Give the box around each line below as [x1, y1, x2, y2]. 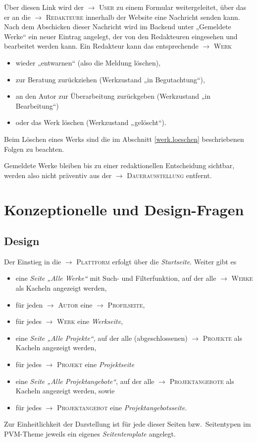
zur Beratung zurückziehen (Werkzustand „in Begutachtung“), [15, 74, 205, 84]
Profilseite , [107, 299, 145, 310]
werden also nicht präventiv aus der [4, 170, 112, 180]
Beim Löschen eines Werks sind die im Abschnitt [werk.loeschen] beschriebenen [4, 133, 244, 144]
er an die [4, 11, 31, 22]
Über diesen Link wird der [4, 2, 84, 12]
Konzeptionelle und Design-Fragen [4, 199, 244, 219]
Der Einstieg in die [4, 256, 61, 266]
